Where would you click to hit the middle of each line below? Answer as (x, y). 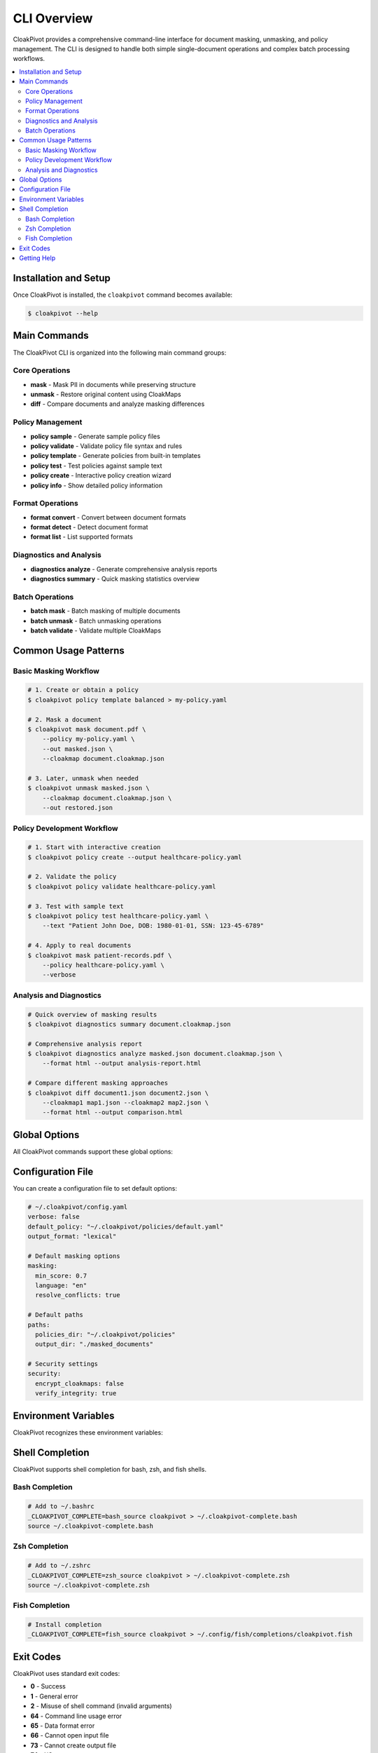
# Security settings (63, 1364)
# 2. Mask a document (65, 719)
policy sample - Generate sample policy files (95, 436)
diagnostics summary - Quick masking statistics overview (115, 579)
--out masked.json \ (78, 749)
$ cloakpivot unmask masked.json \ (89, 788)
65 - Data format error (63, 1726)
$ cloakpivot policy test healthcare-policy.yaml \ (118, 916)
